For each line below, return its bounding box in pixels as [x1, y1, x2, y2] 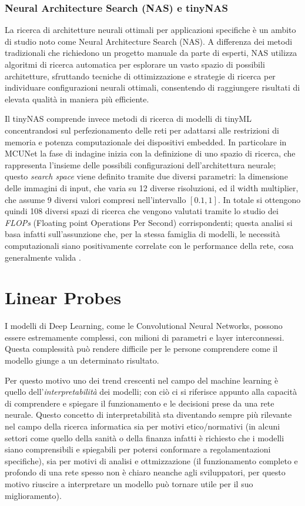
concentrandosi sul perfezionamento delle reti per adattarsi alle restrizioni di [5, 124, 279, 136]
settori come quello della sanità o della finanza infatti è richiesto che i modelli [5, 431, 284, 444]
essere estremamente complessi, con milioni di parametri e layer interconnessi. [5, 331, 284, 343]
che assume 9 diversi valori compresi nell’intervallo [5, 193, 186, 205]
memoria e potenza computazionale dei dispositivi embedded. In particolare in [5, 135, 287, 148]
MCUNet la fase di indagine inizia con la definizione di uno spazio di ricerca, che [5, 147, 296, 159]
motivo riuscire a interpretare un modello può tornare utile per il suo [5, 477, 253, 490]
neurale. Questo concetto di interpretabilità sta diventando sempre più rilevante [5, 408, 292, 421]
